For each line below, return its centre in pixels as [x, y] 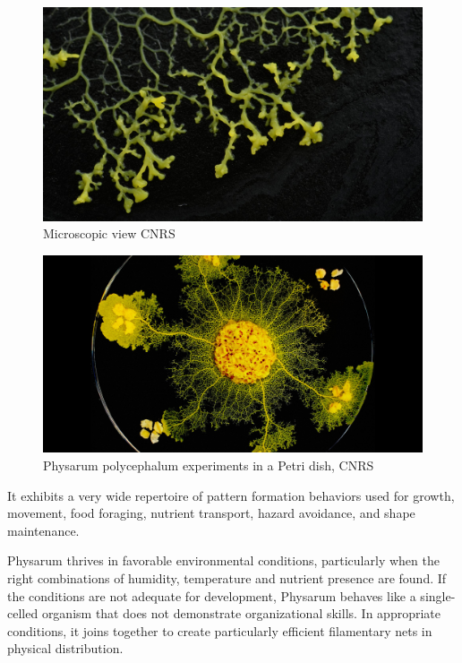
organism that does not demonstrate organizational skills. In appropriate [241, 613]
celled [23, 613]
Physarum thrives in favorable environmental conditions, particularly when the [223, 560]
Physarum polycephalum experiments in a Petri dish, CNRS [209, 465]
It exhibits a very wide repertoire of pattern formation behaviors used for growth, [231, 495]
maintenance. [43, 530]
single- [438, 595]
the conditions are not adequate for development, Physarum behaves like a [212, 595]
